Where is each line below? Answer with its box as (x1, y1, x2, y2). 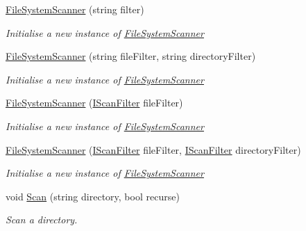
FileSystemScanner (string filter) (6, 2, 144, 16)
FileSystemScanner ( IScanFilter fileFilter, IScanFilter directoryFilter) (6, 142, 301, 157)
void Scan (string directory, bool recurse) (6, 189, 180, 203)
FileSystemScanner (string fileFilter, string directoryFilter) (6, 49, 256, 63)
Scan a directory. (6, 212, 78, 227)
